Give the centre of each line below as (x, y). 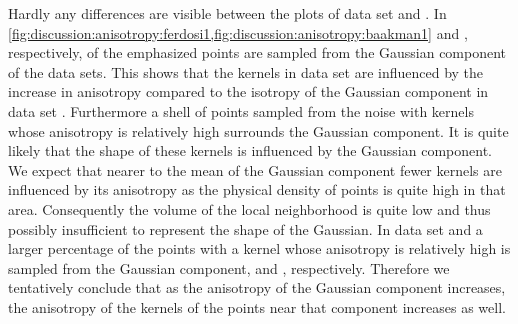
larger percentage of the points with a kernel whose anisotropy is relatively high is (259, 248)
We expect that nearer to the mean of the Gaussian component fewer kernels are (255, 169)
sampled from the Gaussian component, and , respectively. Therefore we (229, 267)
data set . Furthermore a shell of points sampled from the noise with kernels (241, 110)
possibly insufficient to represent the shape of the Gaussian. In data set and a (245, 228)
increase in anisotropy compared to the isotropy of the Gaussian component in (248, 91)
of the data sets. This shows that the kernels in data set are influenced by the (246, 71)
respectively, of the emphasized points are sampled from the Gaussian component (257, 52)
